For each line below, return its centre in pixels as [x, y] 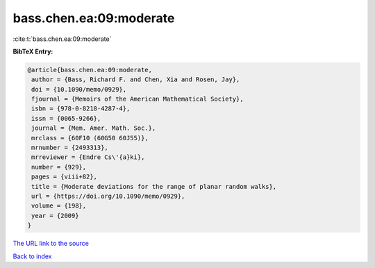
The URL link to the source [51, 244]
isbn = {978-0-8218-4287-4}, [81, 109]
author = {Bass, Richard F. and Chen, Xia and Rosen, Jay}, [136, 79]
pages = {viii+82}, [64, 177]
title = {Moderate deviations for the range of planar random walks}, [154, 186]
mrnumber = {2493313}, [70, 148]
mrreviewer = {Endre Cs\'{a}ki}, [88, 157]
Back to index [32, 256]
